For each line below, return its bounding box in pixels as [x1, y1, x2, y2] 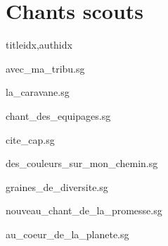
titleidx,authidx [6, 37, 72, 52]
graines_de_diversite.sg [6, 179, 108, 194]
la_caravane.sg [6, 85, 70, 99]
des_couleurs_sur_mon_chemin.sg [6, 156, 158, 171]
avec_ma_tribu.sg [6, 61, 85, 75]
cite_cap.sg [6, 132, 55, 147]
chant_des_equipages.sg [6, 108, 111, 123]
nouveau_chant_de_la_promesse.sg [6, 203, 162, 218]
